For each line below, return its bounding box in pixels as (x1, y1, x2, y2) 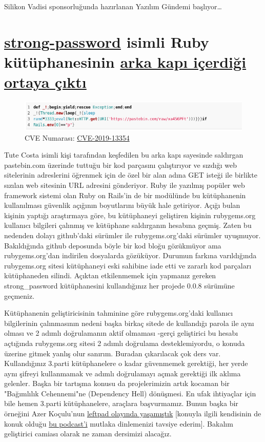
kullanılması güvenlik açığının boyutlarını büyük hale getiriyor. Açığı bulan (4, 200, 240, 210)
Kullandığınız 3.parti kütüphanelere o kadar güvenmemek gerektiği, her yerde (4, 358, 248, 369)
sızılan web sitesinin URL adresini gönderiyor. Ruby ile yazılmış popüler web (4, 180, 245, 190)
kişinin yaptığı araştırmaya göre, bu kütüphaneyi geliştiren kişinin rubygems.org (4, 209, 256, 220)
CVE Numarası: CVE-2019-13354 (25, 132, 130, 143)
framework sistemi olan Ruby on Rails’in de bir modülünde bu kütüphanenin (4, 189, 246, 200)
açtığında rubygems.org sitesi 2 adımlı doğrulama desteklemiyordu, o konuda (4, 337, 245, 348)
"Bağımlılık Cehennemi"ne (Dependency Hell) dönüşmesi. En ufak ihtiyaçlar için (4, 388, 256, 398)
